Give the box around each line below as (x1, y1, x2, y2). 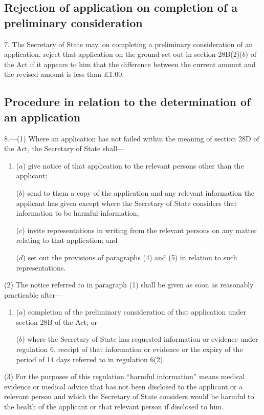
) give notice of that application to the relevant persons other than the (23, 160, 244, 171)
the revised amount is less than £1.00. (4, 69, 124, 79)
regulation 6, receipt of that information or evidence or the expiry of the (16, 344, 243, 355)
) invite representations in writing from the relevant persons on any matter (22, 224, 257, 235)
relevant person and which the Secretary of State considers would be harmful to (4, 391, 254, 402)
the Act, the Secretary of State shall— (4, 143, 125, 154)
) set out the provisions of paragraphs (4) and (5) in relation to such (23, 252, 237, 262)
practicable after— (4, 289, 63, 300)
